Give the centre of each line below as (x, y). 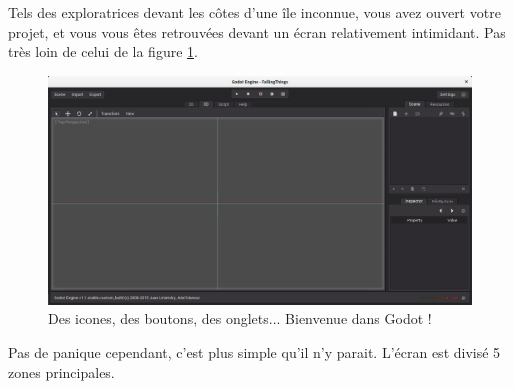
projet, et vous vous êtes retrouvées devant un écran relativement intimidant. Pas (257, 31)
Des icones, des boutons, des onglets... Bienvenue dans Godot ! (240, 318)
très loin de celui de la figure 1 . (103, 51)
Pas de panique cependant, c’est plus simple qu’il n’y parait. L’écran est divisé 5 (254, 351)
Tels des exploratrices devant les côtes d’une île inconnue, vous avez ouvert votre (254, 12)
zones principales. (61, 371)
